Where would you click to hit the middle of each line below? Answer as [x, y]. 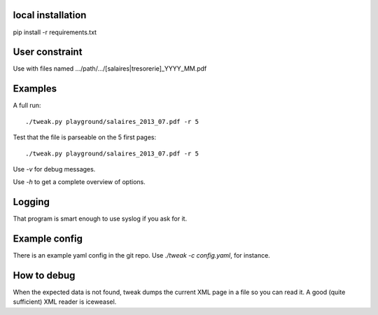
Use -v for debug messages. [54, 169]
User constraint [48, 52]
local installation [50, 15]
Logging [31, 202]
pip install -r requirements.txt [55, 32]
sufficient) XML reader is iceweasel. [65, 302]
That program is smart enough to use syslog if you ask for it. [100, 219]
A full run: [27, 106]
